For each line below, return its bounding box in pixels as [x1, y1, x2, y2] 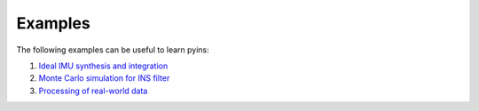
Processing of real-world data [38, 85, 148, 96]
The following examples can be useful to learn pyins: [16, 44, 209, 55]
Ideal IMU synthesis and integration [38, 60, 169, 71]
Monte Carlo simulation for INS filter [38, 73, 170, 83]
